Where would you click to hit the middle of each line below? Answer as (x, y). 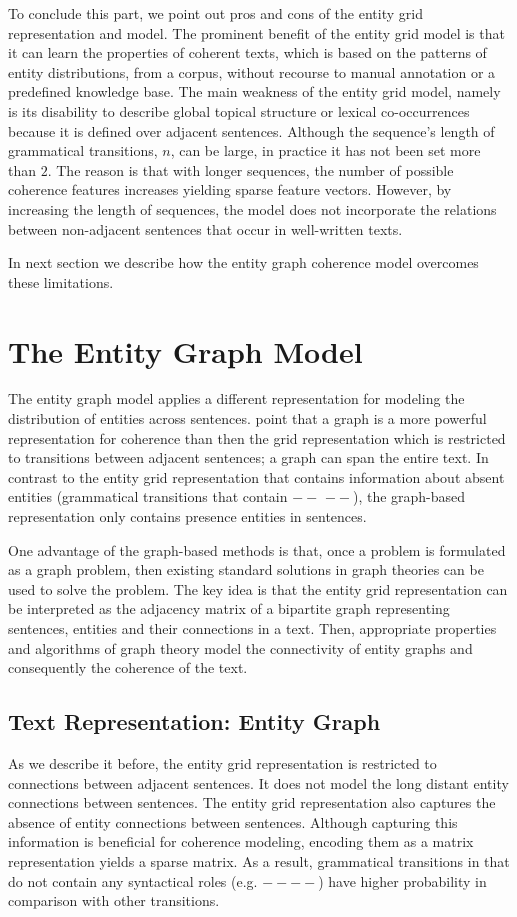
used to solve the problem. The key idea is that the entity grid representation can (258, 588)
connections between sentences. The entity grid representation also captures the (252, 802)
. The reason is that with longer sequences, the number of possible (250, 169)
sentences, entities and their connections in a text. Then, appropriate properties (252, 627)
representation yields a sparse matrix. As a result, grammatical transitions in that (259, 860)
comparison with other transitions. (114, 900)
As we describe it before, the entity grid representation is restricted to (222, 762)
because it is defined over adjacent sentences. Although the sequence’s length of (251, 130)
